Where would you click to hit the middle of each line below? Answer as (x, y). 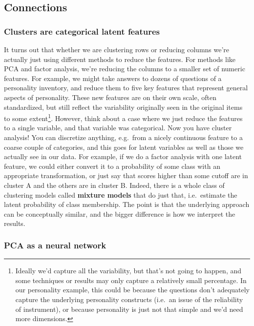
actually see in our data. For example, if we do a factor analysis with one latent (123, 156)
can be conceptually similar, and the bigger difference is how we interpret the (120, 214)
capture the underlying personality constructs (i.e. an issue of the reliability (129, 299)
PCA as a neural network (55, 245)
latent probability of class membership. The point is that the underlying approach (127, 204)
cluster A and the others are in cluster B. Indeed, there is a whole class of (114, 185)
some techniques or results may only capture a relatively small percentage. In (131, 280)
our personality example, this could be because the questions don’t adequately (133, 290)
